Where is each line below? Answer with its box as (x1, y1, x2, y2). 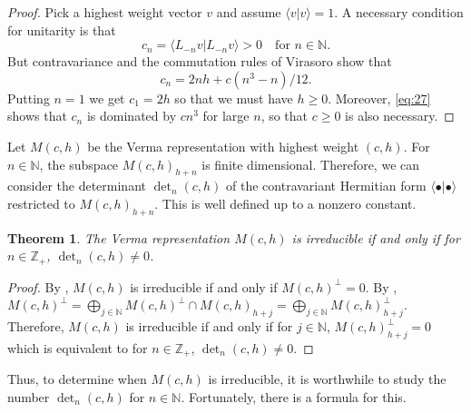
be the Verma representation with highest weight (87, 136, 359, 155)
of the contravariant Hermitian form (226, 176, 427, 195)
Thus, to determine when (7, 369, 147, 388)
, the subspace (39, 154, 119, 173)
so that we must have (174, 88, 293, 107)
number (7, 388, 50, 407)
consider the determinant (7, 176, 146, 195)
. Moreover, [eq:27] (328, 88, 431, 107)
